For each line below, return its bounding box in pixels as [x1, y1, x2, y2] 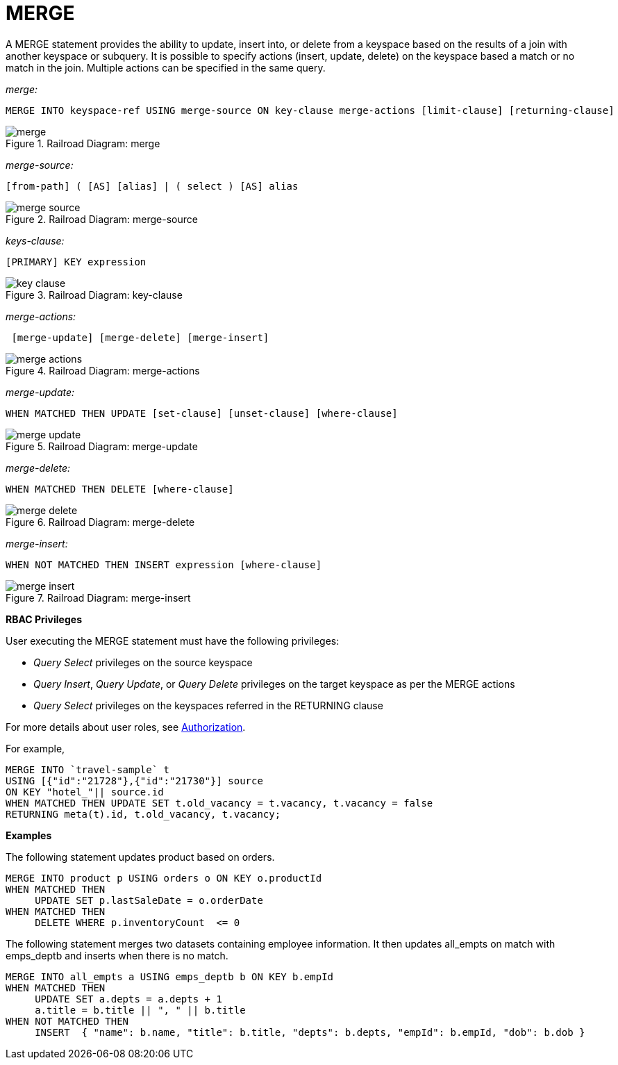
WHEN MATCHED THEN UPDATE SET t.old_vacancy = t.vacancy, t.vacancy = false [6, 797, 433, 809]
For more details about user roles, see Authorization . [6, 720, 246, 733]
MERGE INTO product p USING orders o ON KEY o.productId [6, 872, 322, 884]
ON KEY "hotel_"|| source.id [6, 786, 164, 798]
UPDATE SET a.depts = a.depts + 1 [35, 993, 222, 1005]
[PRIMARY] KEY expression [6, 256, 147, 267]
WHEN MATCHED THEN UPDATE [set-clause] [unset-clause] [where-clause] [6, 407, 398, 419]
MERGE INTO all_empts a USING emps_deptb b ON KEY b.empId [6, 971, 334, 982]
